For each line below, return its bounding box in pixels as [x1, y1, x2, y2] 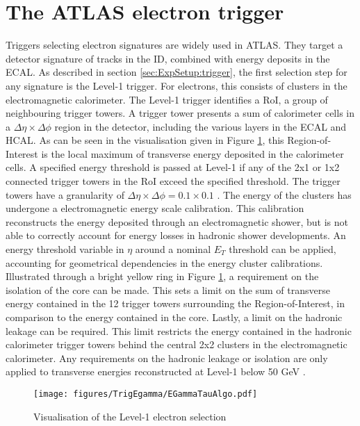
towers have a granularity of [6, 187, 124, 202]
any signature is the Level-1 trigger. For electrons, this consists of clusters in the [6, 78, 347, 92]
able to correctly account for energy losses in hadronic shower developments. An [6, 228, 346, 243]
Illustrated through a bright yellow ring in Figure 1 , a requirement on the [6, 269, 319, 284]
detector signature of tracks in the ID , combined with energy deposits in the [6, 51, 330, 65]
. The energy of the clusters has [217, 187, 352, 202]
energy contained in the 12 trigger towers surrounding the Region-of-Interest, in [6, 296, 345, 311]
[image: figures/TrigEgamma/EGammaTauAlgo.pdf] [33, 388, 258, 399]
